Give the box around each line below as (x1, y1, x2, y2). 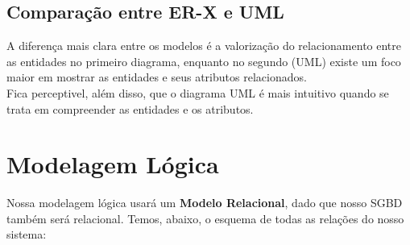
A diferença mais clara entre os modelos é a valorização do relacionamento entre (6, 37, 401, 54)
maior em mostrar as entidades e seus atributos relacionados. (6, 69, 307, 85)
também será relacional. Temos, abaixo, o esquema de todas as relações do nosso (6, 210, 404, 226)
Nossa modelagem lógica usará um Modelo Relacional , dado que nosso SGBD (6, 194, 403, 211)
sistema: (6, 226, 47, 243)
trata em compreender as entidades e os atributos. (6, 100, 254, 117)
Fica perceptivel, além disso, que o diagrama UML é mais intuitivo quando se (6, 84, 389, 101)
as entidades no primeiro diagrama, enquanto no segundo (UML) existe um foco (6, 52, 401, 69)
